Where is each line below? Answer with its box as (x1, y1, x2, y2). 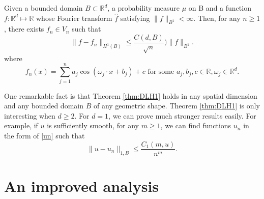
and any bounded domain (4, 100, 83, 111)
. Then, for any (193, 12, 241, 23)
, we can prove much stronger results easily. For (108, 110, 256, 121)
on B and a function (188, 3, 251, 13)
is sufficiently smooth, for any (47, 120, 139, 131)
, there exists (4, 23, 44, 34)
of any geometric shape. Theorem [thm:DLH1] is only (93, 100, 260, 111)
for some (148, 68, 174, 76)
